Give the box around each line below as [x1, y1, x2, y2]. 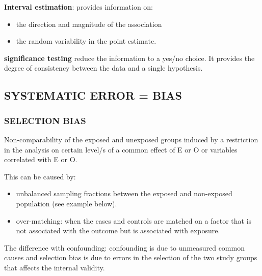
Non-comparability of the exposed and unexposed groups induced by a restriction [4, 134, 258, 144]
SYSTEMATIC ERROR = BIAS [4, 87, 182, 103]
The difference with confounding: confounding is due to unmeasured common [4, 242, 245, 253]
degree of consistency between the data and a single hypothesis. [4, 63, 203, 73]
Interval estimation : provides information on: [4, 2, 153, 12]
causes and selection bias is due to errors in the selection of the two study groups [4, 252, 257, 263]
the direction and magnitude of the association [16, 18, 162, 29]
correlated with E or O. [4, 154, 77, 165]
